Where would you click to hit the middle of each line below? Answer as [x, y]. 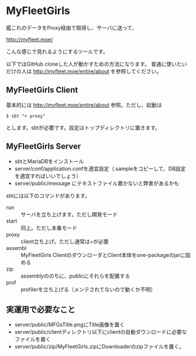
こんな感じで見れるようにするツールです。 [57, 52]
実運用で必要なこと [41, 309]
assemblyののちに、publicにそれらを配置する [75, 276]
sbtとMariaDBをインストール [49, 161]
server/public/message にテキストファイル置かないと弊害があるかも [97, 183]
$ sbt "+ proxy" [26, 116]
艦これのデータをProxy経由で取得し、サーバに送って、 [72, 28]
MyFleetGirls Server [44, 147]
